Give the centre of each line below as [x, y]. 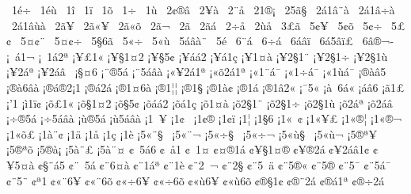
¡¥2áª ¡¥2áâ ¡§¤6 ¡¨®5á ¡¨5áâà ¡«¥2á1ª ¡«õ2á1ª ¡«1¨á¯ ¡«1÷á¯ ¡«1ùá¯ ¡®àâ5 [196, 72]
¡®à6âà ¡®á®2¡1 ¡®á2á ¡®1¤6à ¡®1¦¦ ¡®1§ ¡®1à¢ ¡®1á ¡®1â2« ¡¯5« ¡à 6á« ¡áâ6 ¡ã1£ [205, 87]
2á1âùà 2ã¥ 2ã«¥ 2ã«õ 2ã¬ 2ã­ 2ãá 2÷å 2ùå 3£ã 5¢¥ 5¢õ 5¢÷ [197, 25]
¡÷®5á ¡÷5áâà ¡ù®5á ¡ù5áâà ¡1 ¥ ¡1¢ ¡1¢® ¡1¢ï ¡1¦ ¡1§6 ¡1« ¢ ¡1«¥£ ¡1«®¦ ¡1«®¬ [204, 118]
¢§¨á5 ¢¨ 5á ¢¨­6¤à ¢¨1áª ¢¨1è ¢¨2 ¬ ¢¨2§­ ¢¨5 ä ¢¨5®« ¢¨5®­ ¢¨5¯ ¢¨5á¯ [215, 164]
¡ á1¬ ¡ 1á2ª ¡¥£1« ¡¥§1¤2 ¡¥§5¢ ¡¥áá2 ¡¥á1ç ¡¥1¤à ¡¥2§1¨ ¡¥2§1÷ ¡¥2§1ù [197, 56]
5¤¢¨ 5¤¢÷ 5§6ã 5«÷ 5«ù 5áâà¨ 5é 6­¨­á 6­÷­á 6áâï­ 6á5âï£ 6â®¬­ [207, 41]
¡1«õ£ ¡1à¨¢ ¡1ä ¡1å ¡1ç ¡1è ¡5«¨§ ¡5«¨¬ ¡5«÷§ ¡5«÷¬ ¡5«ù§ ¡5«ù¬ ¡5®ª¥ [192, 133]
